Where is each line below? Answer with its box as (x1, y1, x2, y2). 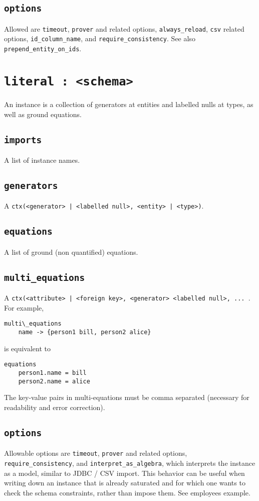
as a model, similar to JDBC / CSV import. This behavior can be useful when (4, 467, 245, 478)
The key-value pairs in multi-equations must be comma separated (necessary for (4, 392, 249, 403)
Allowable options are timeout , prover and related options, (4, 448, 187, 458)
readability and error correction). (4, 402, 105, 412)
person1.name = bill (18, 369, 87, 376)
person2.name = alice (18, 377, 90, 385)
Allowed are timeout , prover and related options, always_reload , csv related (4, 23, 244, 34)
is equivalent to (4, 343, 51, 353)
